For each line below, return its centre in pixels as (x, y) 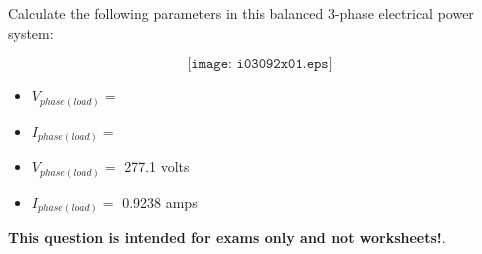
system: (31, 32)
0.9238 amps (160, 201)
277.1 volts (157, 166)
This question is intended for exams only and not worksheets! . (227, 237)
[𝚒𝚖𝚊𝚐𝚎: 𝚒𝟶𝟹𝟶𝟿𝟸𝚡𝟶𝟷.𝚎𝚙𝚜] (260, 64)
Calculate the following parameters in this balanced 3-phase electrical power (241, 13)
